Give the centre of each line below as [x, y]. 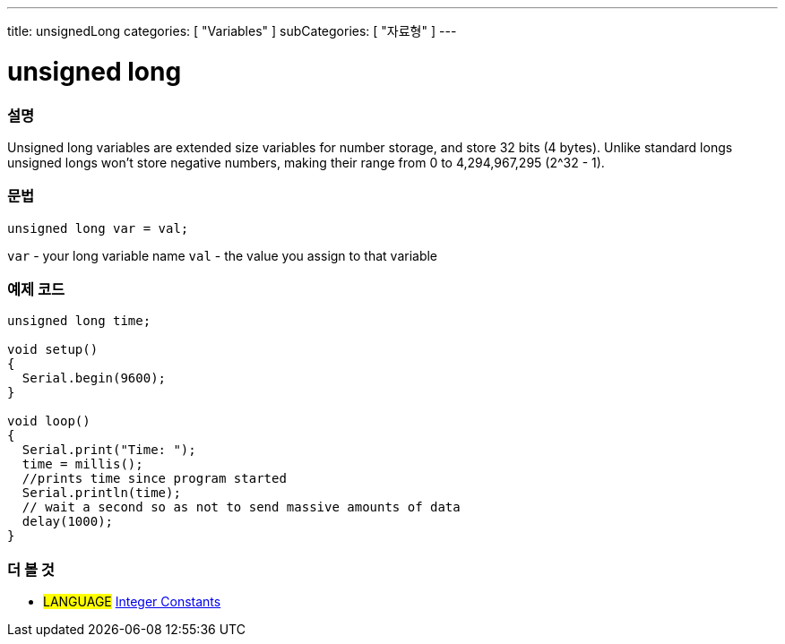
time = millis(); [82, 464]
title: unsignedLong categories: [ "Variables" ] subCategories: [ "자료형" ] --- [232, 31]
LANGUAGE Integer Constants [132, 602]
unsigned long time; [79, 321]
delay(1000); [68, 522]
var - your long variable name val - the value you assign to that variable [223, 255]
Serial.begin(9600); [94, 378]
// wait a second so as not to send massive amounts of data [241, 507]
